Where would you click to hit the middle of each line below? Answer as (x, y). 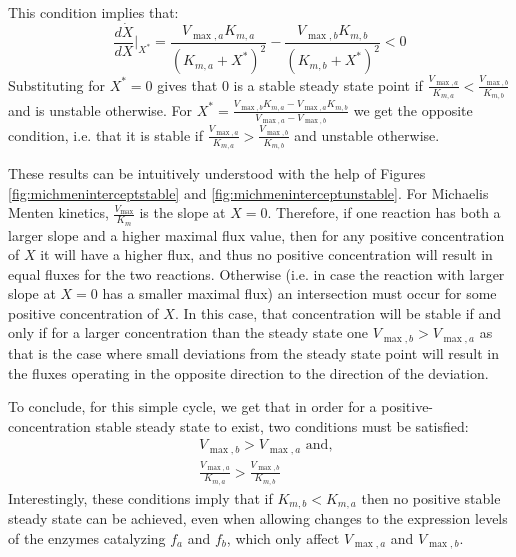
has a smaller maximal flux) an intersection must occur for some (299, 293)
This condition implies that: (93, 12)
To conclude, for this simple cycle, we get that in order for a (192, 406)
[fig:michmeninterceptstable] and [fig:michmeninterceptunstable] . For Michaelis (248, 192)
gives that (187, 84)
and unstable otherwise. (367, 134)
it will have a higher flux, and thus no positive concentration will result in (266, 254)
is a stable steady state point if (328, 84)
